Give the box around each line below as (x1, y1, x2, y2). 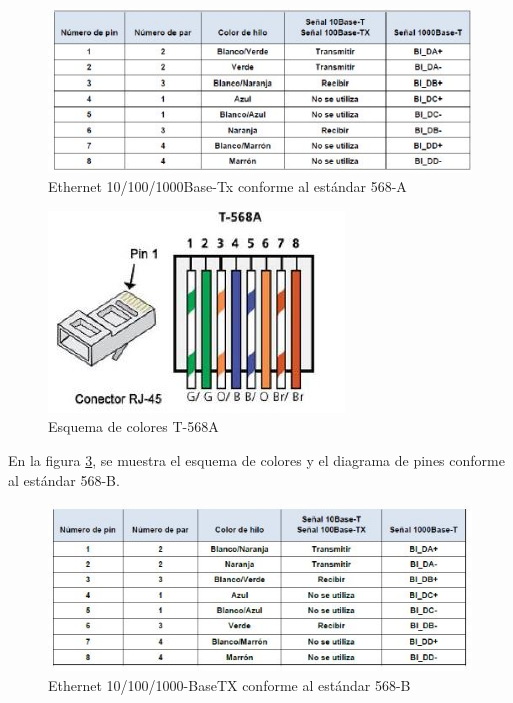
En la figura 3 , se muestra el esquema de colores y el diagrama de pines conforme (8, 449, 505, 470)
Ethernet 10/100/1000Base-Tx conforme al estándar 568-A (48, 176, 407, 197)
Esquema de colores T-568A (48, 416, 219, 437)
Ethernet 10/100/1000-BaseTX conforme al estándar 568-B (48, 674, 411, 695)
